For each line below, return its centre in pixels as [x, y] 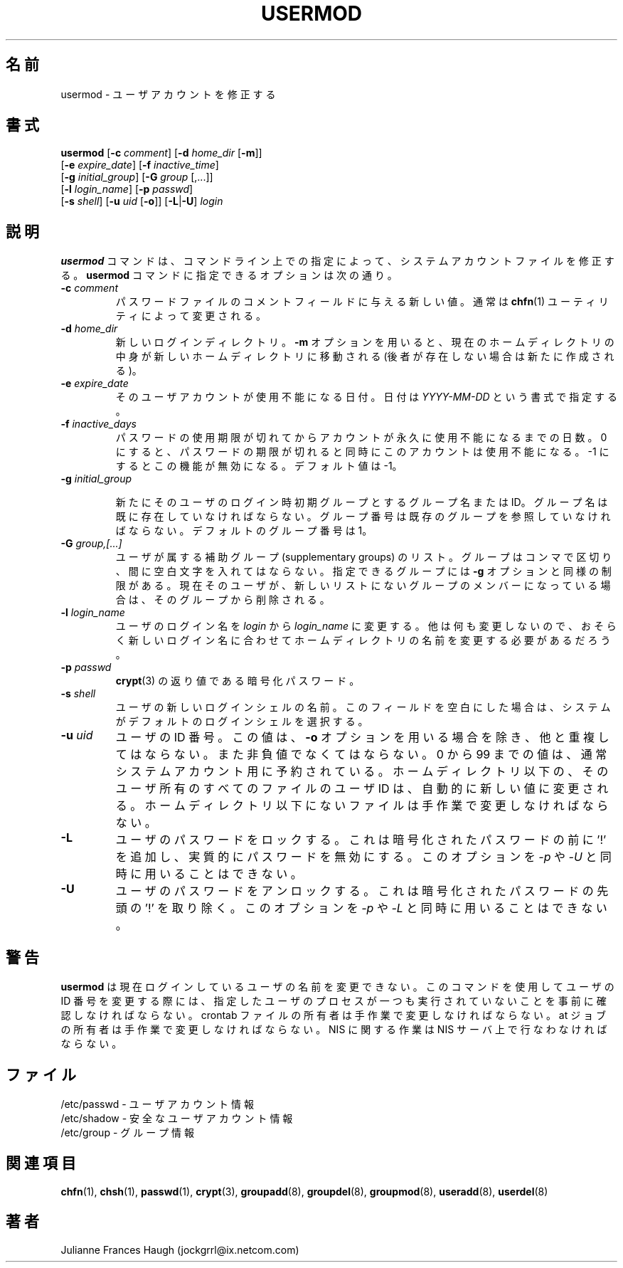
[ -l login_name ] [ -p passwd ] [127, 189]
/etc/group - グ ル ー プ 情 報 [127, 1132]
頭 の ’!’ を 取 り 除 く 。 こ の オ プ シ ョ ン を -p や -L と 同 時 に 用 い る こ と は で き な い [361, 908]
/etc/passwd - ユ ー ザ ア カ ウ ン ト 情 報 [157, 1104]
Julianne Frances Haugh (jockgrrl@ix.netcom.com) [180, 1249]
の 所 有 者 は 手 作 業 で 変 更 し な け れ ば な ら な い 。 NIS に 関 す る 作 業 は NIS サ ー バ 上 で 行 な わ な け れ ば [334, 1030]
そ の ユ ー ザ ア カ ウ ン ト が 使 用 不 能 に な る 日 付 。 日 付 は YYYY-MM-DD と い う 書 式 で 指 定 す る [366, 397]
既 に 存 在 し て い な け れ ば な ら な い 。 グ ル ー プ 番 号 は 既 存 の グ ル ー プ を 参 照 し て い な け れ [363, 517]
